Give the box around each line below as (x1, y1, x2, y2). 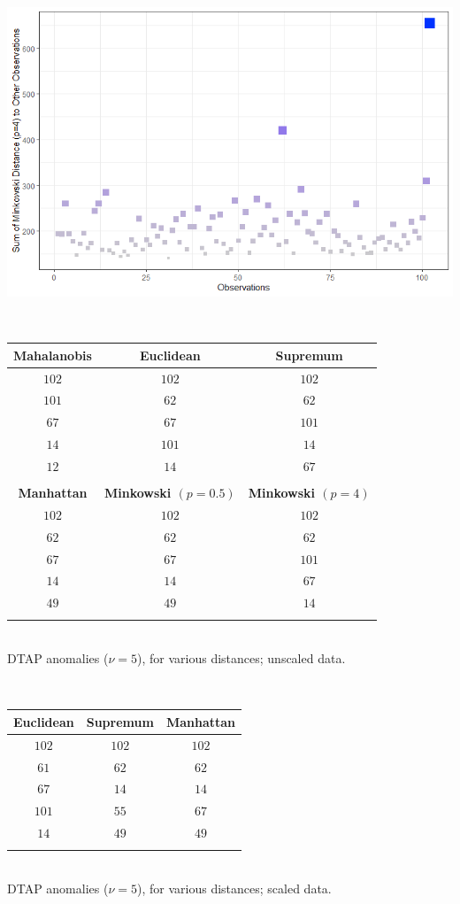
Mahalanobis (13, 345, 92, 364)
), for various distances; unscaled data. (137, 649, 346, 668)
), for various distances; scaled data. (137, 879, 332, 898)
